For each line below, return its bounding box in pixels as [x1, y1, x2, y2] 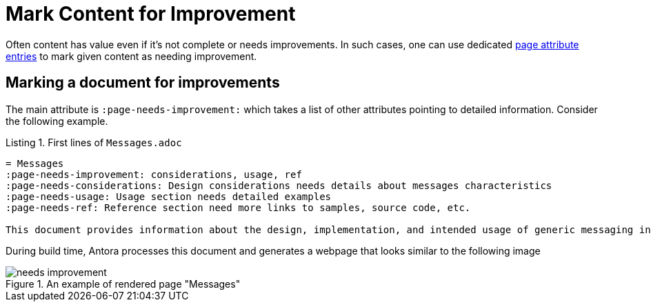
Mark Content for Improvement [6, 2, 296, 26]
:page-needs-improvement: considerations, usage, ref [6, 168, 302, 180]
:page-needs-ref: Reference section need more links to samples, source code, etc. [6, 201, 471, 213]
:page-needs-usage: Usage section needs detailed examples [6, 190, 332, 202]
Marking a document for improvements [6, 74, 280, 92]
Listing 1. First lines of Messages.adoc [6, 136, 182, 148]
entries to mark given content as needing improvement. [6, 50, 257, 62]
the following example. [6, 115, 108, 127]
